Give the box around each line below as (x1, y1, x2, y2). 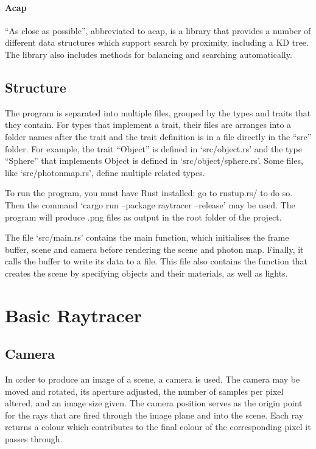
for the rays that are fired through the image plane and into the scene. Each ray (5, 408, 304, 421)
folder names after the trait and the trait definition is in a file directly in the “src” (5, 130, 312, 143)
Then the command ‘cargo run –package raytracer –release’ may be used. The (5, 198, 295, 211)
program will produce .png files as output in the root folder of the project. (5, 210, 282, 223)
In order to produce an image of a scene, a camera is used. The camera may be (5, 373, 300, 386)
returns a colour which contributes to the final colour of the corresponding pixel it (5, 420, 311, 433)
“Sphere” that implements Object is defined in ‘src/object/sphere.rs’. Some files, (5, 154, 303, 167)
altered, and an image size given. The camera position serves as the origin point (5, 397, 303, 409)
